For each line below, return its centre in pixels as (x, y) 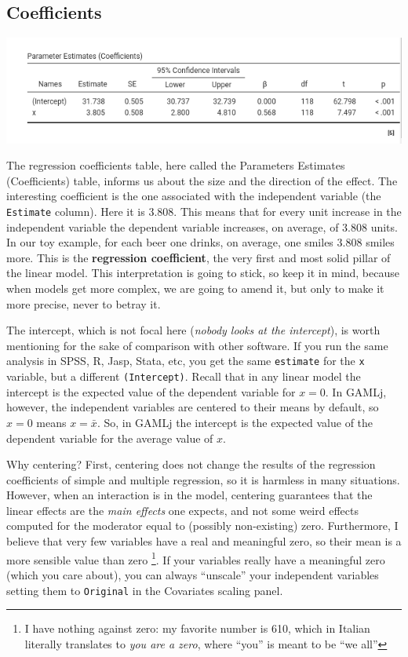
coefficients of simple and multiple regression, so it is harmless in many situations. (203, 479)
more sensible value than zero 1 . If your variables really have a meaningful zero (196, 558)
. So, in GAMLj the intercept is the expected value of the (235, 422)
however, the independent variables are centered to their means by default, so (193, 407)
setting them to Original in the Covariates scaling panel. (145, 590)
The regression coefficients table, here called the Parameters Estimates (176, 165)
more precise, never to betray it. (84, 303)
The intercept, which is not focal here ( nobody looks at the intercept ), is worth (193, 330)
